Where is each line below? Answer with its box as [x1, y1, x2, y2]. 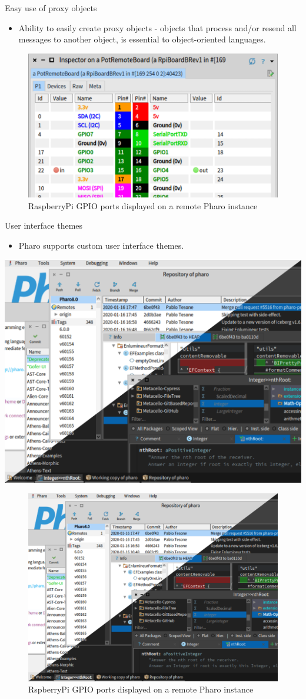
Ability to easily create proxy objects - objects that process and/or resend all [18, 21, 297, 34]
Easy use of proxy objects [5, 2, 97, 14]
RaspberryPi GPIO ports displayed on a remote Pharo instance [28, 199, 258, 212]
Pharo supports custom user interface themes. [18, 239, 184, 251]
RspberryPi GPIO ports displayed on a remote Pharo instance [28, 683, 254, 695]
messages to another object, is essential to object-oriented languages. [18, 33, 266, 45]
